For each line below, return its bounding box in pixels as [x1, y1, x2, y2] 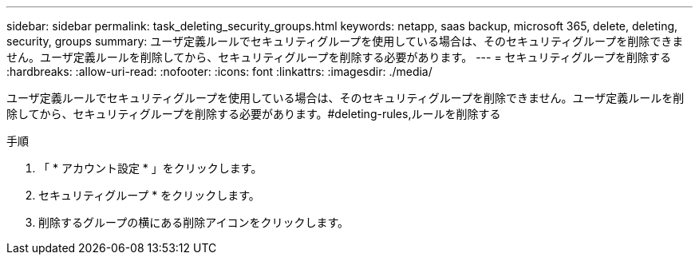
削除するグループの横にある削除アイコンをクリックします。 [38, 216, 349, 229]
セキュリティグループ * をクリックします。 [38, 188, 260, 202]
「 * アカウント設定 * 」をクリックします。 [38, 161, 263, 175]
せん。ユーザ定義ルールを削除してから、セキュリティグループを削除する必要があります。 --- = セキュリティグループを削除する [6, 50, 671, 64]
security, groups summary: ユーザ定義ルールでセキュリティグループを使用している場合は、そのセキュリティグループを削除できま [6, 34, 684, 48]
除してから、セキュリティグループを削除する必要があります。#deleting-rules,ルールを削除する [6, 107, 501, 121]
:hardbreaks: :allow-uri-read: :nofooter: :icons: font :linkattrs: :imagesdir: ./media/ [6, 65, 432, 78]
